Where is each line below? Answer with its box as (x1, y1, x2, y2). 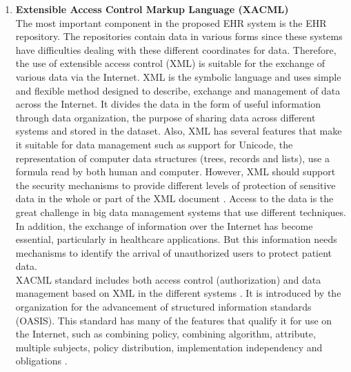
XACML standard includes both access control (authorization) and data (15, 272, 321, 286)
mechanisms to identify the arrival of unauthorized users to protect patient (15, 245, 332, 260)
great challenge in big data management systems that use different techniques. (15, 204, 346, 219)
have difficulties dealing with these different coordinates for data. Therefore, (15, 42, 337, 57)
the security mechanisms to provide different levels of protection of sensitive (15, 177, 336, 192)
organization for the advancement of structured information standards (15, 300, 312, 314)
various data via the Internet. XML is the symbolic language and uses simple (15, 69, 341, 84)
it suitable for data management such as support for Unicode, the (15, 137, 293, 151)
